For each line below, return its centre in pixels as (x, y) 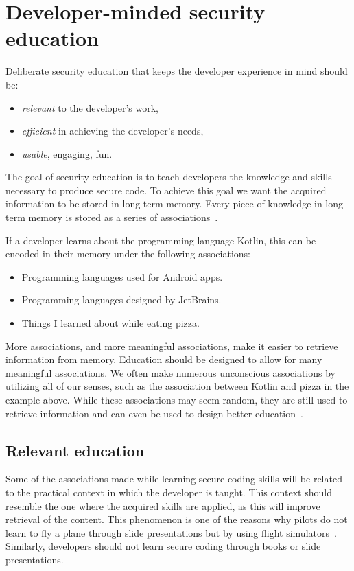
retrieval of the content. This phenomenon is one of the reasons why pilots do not (177, 519)
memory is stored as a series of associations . (123, 217)
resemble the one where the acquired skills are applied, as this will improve (163, 505)
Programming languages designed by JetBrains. (121, 300)
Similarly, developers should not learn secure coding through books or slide (163, 546)
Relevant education (75, 450)
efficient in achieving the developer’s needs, (113, 131)
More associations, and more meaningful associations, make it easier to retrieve (172, 346)
